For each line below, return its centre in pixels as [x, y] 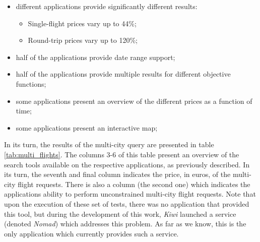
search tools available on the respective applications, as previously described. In [127, 164]
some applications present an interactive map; [87, 127]
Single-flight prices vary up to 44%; [82, 23]
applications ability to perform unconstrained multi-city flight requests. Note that [130, 194]
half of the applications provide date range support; [95, 57]
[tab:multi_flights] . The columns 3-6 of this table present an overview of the [122, 154]
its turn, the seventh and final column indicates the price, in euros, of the [117, 174]
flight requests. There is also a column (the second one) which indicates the [134, 184]
